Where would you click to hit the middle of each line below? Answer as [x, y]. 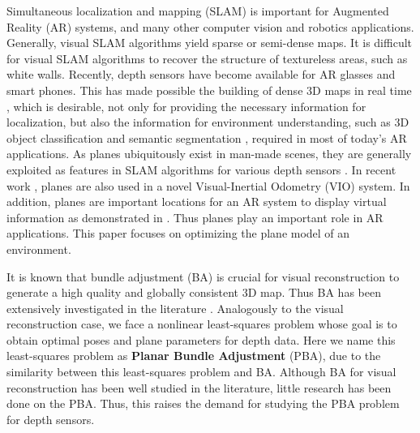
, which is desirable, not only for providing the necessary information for [186, 106]
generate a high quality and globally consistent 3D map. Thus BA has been [194, 292]
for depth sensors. [51, 419]
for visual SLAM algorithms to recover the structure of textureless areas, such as [207, 58]
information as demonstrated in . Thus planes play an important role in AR [195, 217]
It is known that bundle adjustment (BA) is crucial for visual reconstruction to [203, 276]
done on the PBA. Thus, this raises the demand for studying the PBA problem [203, 403]
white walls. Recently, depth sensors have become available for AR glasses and [201, 74]
